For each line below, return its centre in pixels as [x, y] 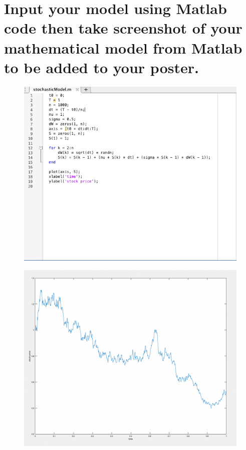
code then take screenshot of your [123, 28]
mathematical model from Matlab [123, 47]
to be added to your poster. [101, 67]
